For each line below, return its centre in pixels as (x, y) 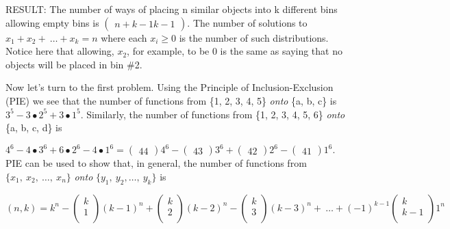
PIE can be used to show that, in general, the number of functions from (156, 163)
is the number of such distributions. (254, 37)
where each (124, 37)
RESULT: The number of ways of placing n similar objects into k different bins (172, 9)
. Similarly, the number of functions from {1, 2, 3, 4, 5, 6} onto (213, 114)
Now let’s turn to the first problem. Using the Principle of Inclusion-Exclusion (170, 87)
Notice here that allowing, (60, 51)
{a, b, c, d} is (34, 127)
